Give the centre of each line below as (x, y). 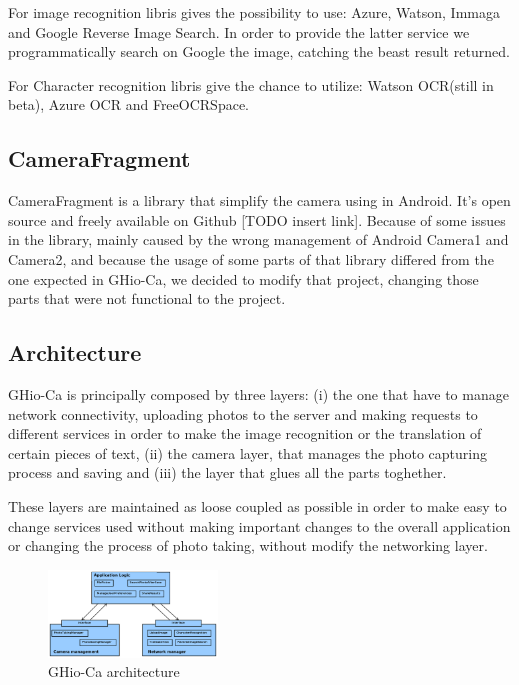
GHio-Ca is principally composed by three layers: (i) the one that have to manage (258, 393)
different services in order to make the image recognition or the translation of (245, 433)
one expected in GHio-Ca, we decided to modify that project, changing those (243, 278)
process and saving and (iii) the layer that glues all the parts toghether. (227, 472)
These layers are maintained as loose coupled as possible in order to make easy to (257, 505)
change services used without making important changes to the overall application (259, 525)
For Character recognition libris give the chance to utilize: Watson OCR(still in (251, 84)
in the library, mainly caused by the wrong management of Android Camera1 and (258, 239)
